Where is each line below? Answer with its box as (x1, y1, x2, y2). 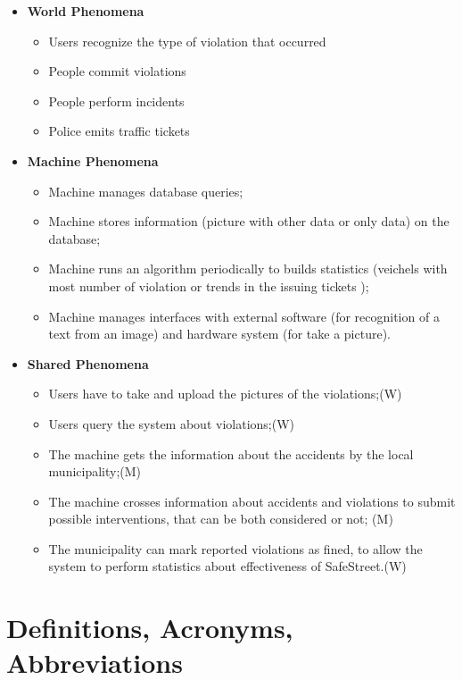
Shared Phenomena (27, 354, 149, 373)
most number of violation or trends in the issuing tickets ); (48, 276, 369, 295)
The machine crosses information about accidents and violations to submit (48, 491, 456, 510)
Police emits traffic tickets (48, 122, 190, 140)
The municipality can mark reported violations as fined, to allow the (48, 539, 423, 558)
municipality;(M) (48, 462, 142, 481)
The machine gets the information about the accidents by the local (48, 444, 414, 463)
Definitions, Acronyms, (6, 609, 293, 646)
